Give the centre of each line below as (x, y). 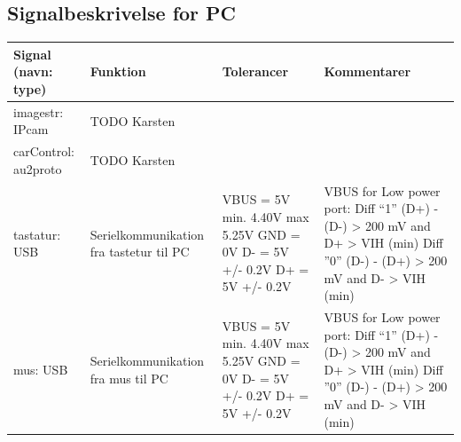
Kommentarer (367, 71)
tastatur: (37, 234)
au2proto (38, 168)
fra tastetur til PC (140, 252)
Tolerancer (255, 71)
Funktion (118, 71)
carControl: (44, 151)
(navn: (33, 71)
